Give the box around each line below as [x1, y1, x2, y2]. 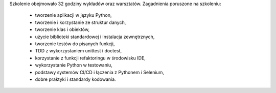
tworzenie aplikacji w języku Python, [35, 12, 112, 18]
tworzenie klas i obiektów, [35, 26, 89, 33]
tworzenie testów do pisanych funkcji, [35, 41, 115, 47]
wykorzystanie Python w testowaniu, [35, 62, 112, 68]
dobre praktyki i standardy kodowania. [35, 76, 116, 82]
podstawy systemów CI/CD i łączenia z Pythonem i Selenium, [35, 69, 165, 75]
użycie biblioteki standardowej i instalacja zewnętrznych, [35, 34, 155, 40]
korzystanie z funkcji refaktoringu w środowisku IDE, [35, 55, 146, 61]
